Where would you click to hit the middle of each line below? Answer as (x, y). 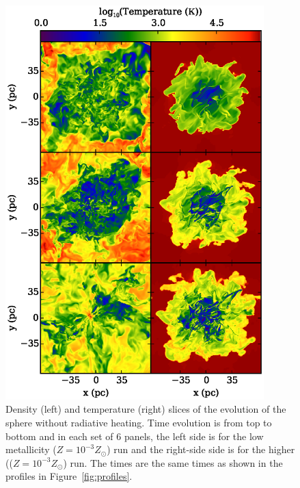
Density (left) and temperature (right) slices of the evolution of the (146, 409)
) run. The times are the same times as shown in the (173, 462)
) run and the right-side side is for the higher (201, 449)
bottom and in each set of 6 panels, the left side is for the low (135, 436)
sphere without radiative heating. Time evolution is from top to (139, 423)
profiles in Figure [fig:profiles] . (69, 476)
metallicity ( (31, 449)
